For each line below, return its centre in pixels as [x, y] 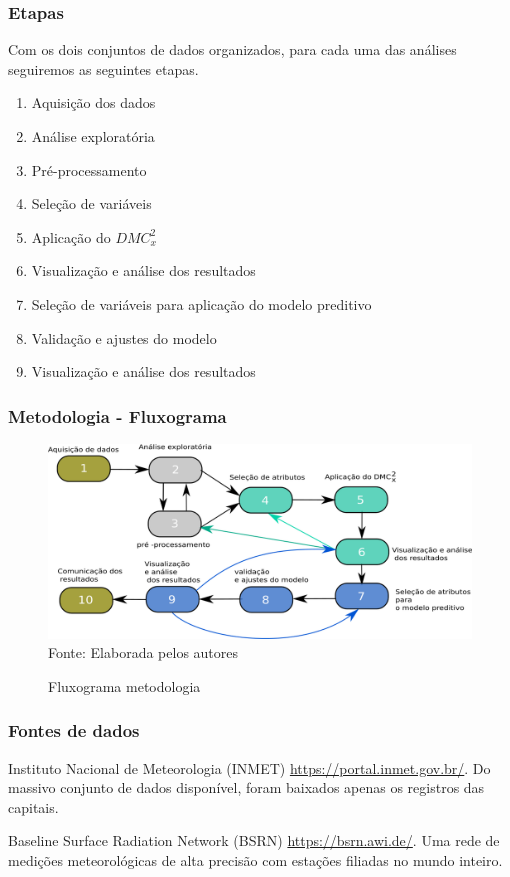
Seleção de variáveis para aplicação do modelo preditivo [201, 303]
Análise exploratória [93, 136]
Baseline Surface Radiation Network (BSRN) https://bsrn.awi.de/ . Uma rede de [254, 840]
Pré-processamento [89, 169]
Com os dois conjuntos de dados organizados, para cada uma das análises [232, 49]
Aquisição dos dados [93, 102]
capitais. [33, 806]
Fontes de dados [74, 730]
